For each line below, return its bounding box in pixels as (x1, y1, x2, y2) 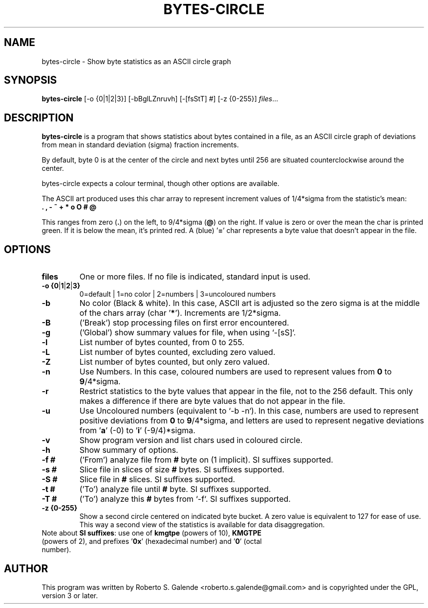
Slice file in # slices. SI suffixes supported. (79, 474, 235, 485)
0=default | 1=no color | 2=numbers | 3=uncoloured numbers (79, 290, 276, 299)
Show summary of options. (79, 445, 178, 455)
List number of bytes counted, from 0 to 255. (79, 337, 244, 348)
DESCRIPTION (4, 111, 74, 124)
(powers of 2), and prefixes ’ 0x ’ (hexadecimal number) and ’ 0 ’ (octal (42, 537, 262, 546)
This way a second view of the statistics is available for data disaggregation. (79, 520, 325, 529)
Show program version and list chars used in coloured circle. (79, 435, 303, 445)
